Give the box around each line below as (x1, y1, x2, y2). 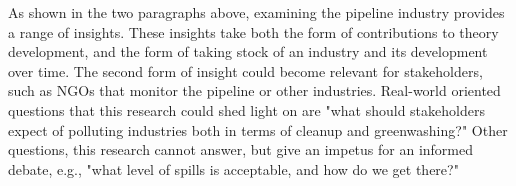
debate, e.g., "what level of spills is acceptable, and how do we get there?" (8, 158, 459, 179)
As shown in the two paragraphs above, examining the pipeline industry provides (8, 2, 505, 22)
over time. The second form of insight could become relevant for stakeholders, (8, 60, 483, 81)
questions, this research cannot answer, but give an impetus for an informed (8, 139, 473, 160)
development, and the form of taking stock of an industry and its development (8, 41, 488, 62)
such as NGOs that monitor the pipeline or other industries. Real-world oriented (8, 80, 501, 101)
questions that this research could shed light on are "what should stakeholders (8, 99, 485, 120)
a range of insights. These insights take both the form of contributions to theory (8, 21, 499, 42)
